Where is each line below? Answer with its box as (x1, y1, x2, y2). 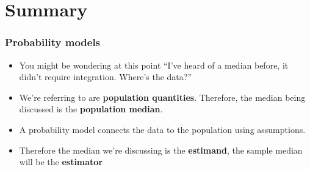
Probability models (5, 35, 101, 50)
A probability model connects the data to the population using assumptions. (19, 123, 306, 135)
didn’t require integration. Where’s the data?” (19, 70, 192, 83)
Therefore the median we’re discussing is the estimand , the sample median (19, 143, 303, 156)
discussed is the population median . (19, 103, 163, 115)
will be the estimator (19, 155, 103, 168)
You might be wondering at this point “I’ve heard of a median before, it (19, 58, 289, 71)
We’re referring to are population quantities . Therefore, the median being (19, 90, 306, 103)
